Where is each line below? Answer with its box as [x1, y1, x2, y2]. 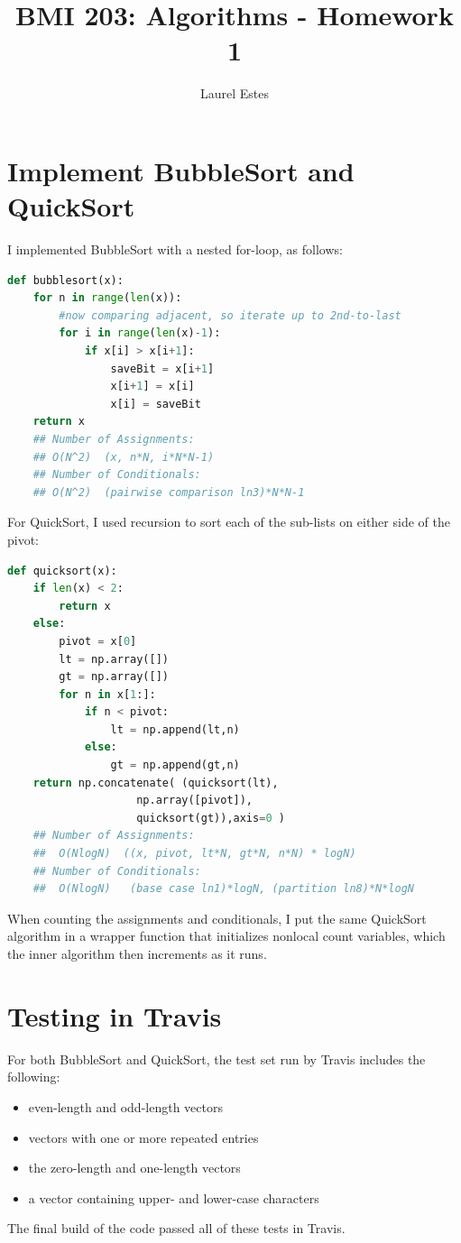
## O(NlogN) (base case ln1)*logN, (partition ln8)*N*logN [32, 882, 415, 896]
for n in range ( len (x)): [32, 291, 182, 305]
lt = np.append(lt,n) [110, 723, 240, 736]
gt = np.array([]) [59, 670, 169, 684]
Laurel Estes [199, 84, 270, 103]
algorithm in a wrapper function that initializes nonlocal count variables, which [7, 926, 446, 945]
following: [7, 1067, 60, 1086]
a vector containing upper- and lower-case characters [28, 1188, 319, 1207]
